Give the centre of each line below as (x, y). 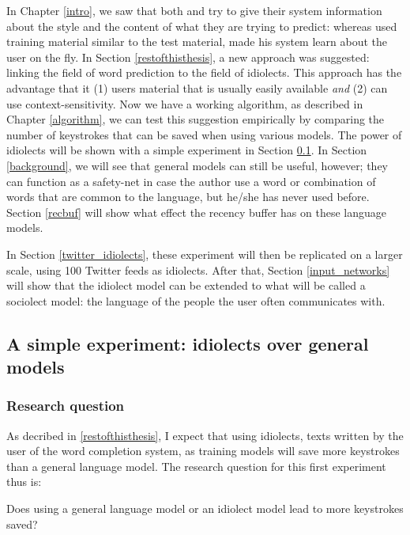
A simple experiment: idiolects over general (188, 343)
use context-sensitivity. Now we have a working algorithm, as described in (185, 103)
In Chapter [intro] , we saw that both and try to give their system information (194, 10)
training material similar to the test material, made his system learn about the (197, 42)
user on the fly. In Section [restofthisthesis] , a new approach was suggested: (188, 57)
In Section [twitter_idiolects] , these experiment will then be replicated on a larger (205, 254)
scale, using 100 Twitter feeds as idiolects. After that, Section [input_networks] (198, 269)
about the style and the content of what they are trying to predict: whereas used (202, 26)
